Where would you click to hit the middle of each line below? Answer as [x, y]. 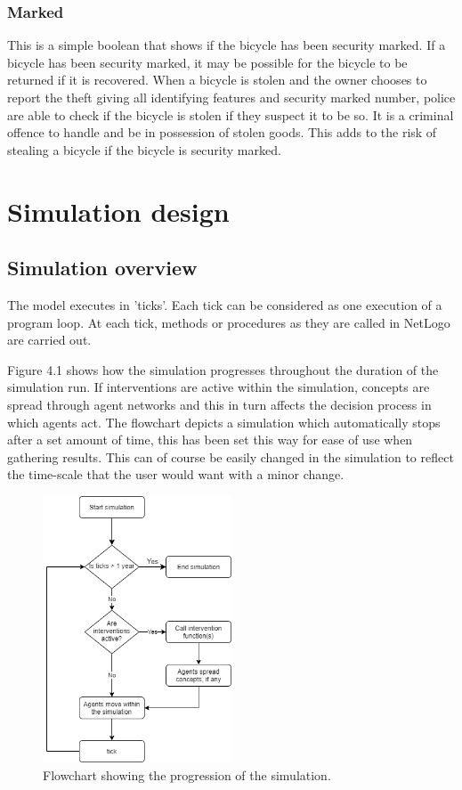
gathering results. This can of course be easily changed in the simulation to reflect [231, 456]
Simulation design [118, 211]
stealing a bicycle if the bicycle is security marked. [144, 149]
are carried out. [49, 340]
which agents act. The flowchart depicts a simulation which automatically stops [224, 422]
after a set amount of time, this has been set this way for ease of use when [210, 440]
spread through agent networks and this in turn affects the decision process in [219, 404]
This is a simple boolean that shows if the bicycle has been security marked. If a [227, 45]
